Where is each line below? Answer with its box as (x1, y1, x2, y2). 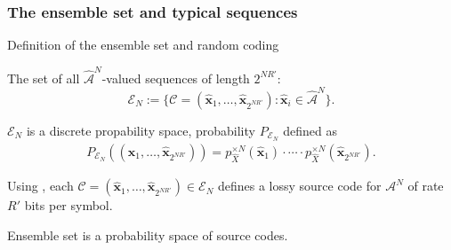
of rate (407, 176, 444, 195)
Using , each (7, 176, 74, 195)
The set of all (7, 68, 80, 87)
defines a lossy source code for (217, 176, 382, 195)
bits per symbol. (24, 196, 113, 215)
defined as (283, 121, 338, 139)
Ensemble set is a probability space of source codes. (7, 226, 288, 245)
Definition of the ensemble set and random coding (7, 35, 279, 54)
